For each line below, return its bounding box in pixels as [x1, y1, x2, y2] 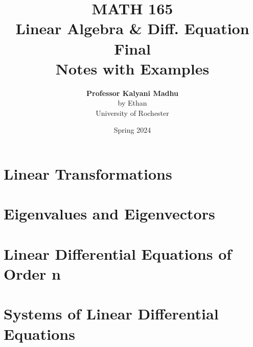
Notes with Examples [55, 58, 210, 79]
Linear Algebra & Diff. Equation [15, 18, 249, 39]
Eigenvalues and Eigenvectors [4, 203, 215, 224]
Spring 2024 [113, 125, 151, 135]
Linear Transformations [4, 163, 172, 184]
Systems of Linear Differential [4, 303, 219, 324]
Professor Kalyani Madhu [86, 87, 178, 98]
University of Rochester [96, 107, 169, 118]
